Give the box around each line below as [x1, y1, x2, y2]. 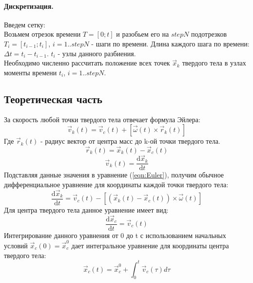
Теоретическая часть [4, 91, 102, 106]
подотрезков [191, 29, 227, 39]
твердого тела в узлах [182, 58, 246, 68]
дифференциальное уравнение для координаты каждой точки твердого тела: [4, 179, 229, 189]
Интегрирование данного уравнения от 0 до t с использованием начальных [4, 230, 226, 240]
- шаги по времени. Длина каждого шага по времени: [91, 38, 250, 48]
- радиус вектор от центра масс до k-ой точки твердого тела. [40, 136, 220, 146]
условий [4, 240, 28, 250]
